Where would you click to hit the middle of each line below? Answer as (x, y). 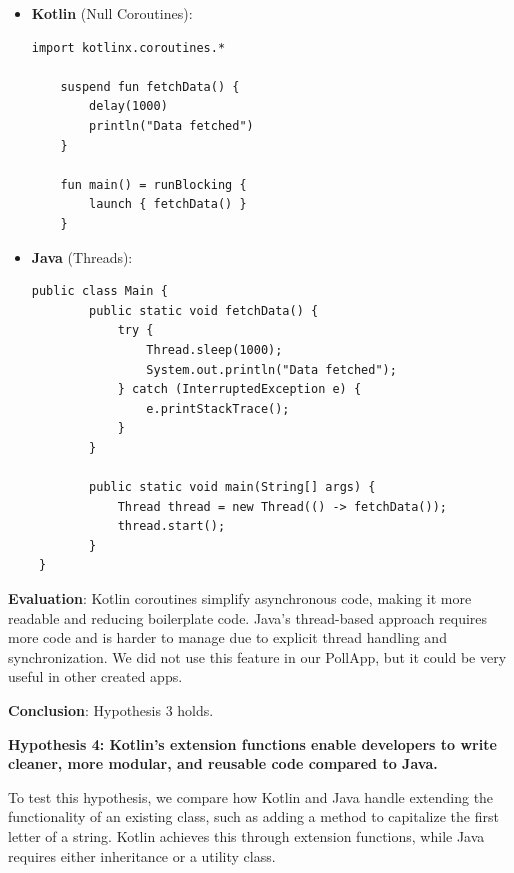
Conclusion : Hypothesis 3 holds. (111, 710)
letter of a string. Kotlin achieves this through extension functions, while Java (246, 835)
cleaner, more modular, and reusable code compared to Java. (223, 763)
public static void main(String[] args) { (232, 487)
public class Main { (99, 291)
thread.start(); (171, 526)
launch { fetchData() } (168, 204)
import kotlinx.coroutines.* (128, 47)
